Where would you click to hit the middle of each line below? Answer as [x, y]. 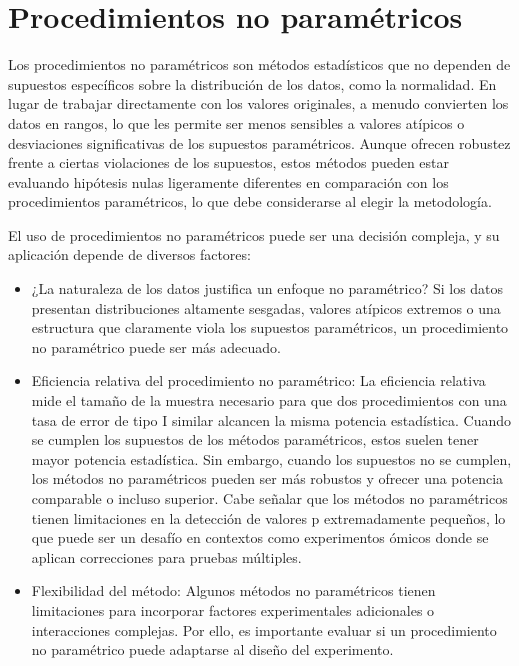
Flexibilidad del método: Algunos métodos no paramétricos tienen [233, 590]
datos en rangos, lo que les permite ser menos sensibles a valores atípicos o [236, 122]
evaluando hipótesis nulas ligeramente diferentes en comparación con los [228, 181]
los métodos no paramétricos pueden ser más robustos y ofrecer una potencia [267, 478]
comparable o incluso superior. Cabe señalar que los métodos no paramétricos [269, 498]
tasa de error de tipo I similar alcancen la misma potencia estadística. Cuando [271, 419]
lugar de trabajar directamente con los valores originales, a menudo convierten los [258, 103]
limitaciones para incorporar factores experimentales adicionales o [233, 609]
